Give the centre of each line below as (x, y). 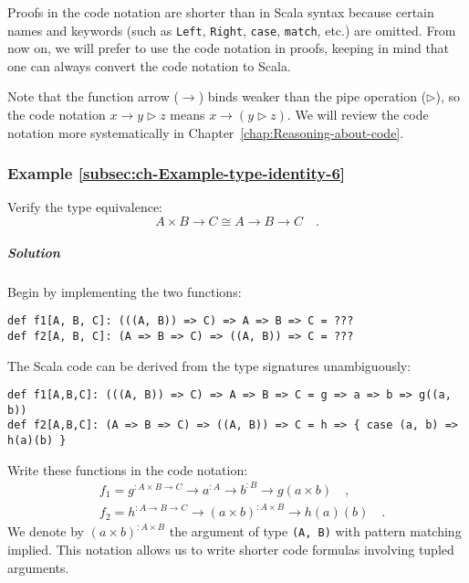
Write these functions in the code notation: (128, 469)
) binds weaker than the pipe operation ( (313, 96)
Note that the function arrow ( (93, 96)
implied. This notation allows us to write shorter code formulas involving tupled (231, 550)
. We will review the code (358, 115)
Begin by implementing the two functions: (125, 291)
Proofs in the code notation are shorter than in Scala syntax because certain (221, 12)
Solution (34, 252)
